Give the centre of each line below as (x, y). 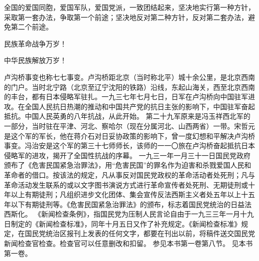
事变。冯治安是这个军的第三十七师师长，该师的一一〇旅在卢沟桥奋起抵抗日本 (129, 145)
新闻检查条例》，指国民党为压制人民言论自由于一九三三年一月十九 (147, 214)
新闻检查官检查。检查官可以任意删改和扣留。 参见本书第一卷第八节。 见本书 (129, 243)
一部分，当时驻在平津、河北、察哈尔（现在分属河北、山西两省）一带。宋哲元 (129, 126)
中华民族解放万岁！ (35, 60)
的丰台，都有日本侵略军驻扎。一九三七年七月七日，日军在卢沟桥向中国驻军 (126, 97)
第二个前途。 (32, 27)
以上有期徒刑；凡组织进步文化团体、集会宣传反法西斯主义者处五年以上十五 (133, 194)
